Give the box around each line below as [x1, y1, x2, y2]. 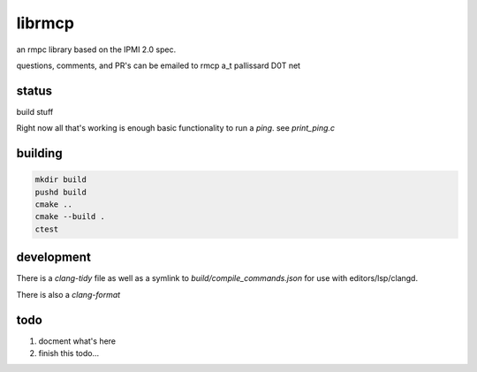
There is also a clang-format [16, 289, 121, 300]
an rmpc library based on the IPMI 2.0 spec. [16, 44, 177, 55]
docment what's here [38, 336, 117, 346]
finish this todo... [38, 347, 100, 358]
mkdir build [34, 175, 87, 185]
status [16, 83, 53, 98]
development [16, 250, 92, 265]
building [16, 146, 63, 161]
